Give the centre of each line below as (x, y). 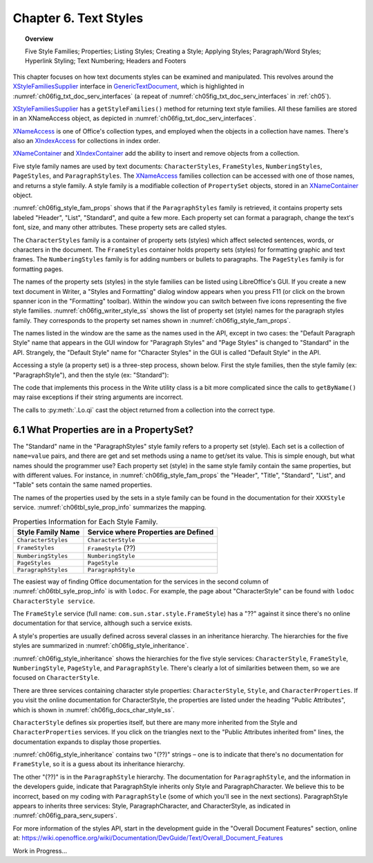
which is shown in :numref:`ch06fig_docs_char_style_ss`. (94, 709)
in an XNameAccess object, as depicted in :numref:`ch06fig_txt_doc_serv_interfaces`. (135, 118)
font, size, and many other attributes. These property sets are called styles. (120, 228)
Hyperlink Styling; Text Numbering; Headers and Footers (106, 61)
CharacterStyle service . (54, 601)
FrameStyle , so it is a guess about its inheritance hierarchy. (99, 764)
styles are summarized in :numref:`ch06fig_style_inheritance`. (101, 646)
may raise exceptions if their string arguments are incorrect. (98, 397)
